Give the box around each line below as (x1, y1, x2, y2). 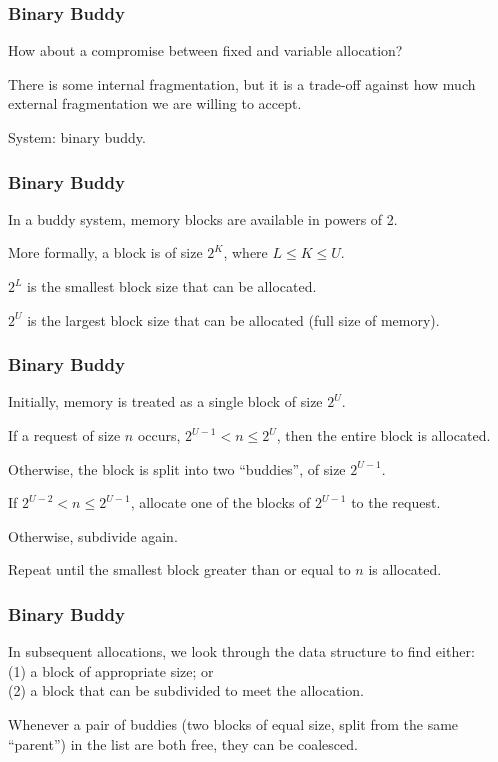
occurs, (137, 425, 181, 445)
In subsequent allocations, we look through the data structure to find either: (8, 641, 475, 662)
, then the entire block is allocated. (276, 425, 491, 445)
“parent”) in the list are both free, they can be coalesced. (8, 733, 358, 754)
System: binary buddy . (8, 127, 146, 147)
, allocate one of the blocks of (130, 492, 311, 513)
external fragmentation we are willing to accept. (8, 93, 302, 114)
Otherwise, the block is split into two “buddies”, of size (8, 458, 346, 479)
